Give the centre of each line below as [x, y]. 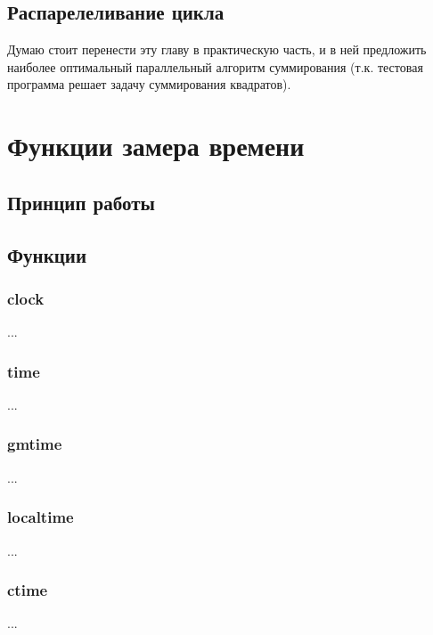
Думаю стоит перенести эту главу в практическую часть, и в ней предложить [217, 49]
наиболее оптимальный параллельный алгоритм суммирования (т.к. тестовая [215, 66]
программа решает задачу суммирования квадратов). [149, 84]
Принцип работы [81, 202]
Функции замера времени [156, 146]
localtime [41, 517]
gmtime [35, 444]
